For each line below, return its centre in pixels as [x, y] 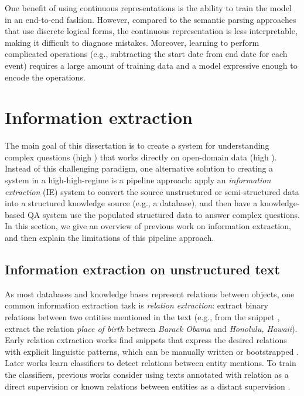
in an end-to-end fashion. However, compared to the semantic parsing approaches [151, 19]
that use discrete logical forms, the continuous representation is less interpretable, [151, 31]
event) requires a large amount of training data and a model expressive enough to [151, 65]
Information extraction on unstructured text [142, 269]
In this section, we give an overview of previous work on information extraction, [148, 226]
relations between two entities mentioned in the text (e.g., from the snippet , [142, 317]
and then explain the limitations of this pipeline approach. [110, 238]
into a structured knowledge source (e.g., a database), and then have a [131, 203]
